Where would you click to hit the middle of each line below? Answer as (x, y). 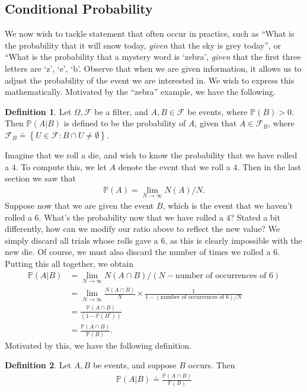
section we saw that (40, 178)
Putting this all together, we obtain (69, 263)
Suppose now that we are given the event (79, 205)
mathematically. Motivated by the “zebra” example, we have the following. (140, 92)
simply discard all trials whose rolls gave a (81, 240)
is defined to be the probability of (125, 123)
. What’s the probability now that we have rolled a (131, 217)
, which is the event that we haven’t (228, 205)
